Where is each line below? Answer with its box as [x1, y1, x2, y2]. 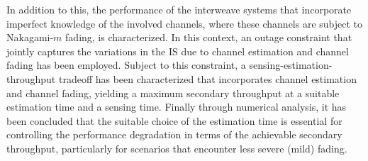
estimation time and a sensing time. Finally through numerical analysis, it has [6, 99, 347, 114]
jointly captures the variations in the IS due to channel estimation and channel [6, 43, 349, 58]
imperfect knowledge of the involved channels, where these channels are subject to [6, 16, 363, 30]
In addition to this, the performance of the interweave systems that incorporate [6, 2, 352, 16]
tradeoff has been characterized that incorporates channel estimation [58, 71, 357, 86]
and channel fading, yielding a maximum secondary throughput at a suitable [6, 85, 340, 100]
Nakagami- [6, 30, 54, 45]
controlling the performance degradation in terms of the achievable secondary [6, 127, 342, 142]
